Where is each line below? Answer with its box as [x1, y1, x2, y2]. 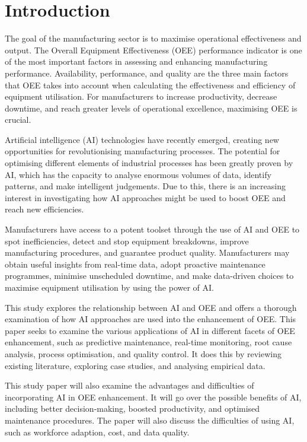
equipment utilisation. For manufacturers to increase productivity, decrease [5, 90, 277, 103]
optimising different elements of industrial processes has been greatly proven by [5, 157, 293, 169]
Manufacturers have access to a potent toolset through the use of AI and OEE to [5, 223, 300, 236]
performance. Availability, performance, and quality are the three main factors [5, 66, 289, 79]
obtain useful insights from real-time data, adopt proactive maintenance [5, 257, 266, 270]
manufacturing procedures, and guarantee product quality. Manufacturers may [5, 246, 290, 259]
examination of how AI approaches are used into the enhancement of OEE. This [5, 313, 296, 325]
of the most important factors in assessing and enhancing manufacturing [5, 55, 268, 68]
